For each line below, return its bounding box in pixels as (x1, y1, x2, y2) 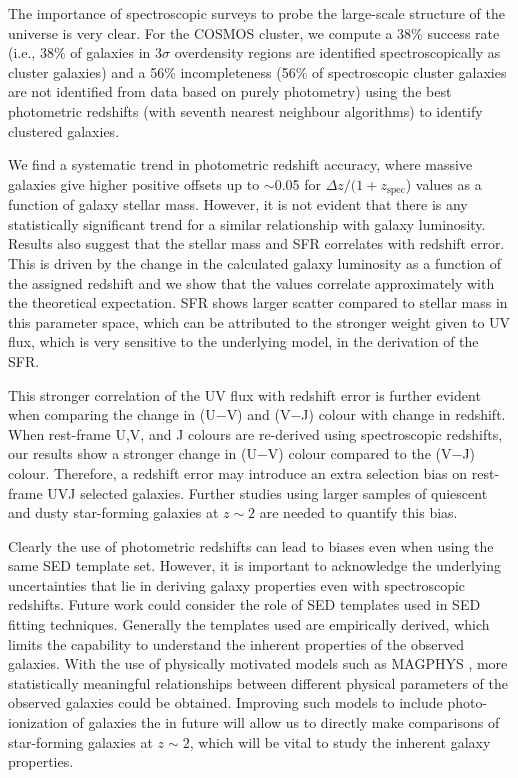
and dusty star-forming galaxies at (8, 502, 219, 523)
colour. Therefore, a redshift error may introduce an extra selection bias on (8, 462, 468, 483)
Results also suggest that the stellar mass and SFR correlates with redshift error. (8, 233, 505, 254)
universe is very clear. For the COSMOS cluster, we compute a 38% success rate (8, 22, 500, 43)
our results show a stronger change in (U (8, 443, 257, 464)
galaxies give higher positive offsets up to (8, 173, 260, 194)
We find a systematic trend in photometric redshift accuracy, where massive (8, 154, 473, 175)
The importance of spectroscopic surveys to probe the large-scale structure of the (8, 3, 505, 23)
